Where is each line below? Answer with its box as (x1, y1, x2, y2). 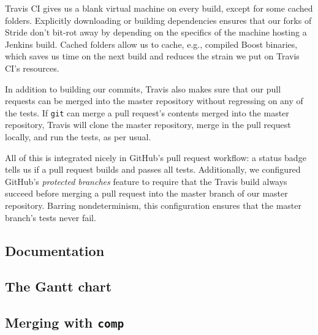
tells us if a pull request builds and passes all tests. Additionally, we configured (5, 163, 301, 176)
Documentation (5, 241, 105, 260)
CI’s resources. (5, 61, 59, 74)
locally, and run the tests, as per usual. (5, 130, 151, 143)
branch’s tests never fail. (5, 211, 96, 224)
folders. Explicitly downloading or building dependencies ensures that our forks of (5, 13, 312, 26)
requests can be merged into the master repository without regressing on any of (5, 94, 303, 107)
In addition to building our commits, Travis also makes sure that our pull (5, 82, 281, 95)
